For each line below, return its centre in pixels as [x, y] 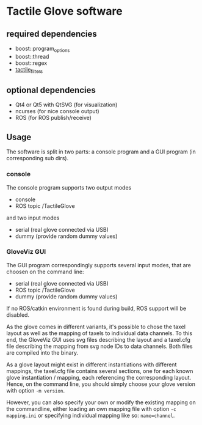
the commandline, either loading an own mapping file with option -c [91, 408]
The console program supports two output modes [69, 187]
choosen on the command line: [45, 272]
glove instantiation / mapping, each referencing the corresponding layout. [99, 377]
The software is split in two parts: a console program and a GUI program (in [101, 152]
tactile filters [29, 70]
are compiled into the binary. [42, 352]
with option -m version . [36, 390]
